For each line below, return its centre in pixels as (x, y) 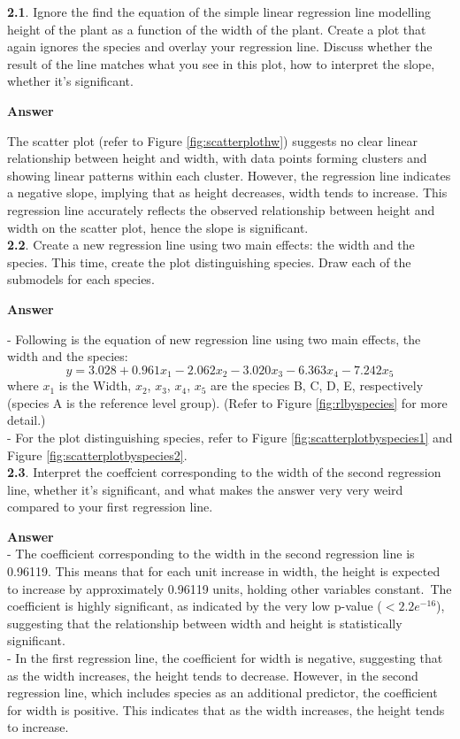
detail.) (27, 420)
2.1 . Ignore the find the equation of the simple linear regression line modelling (219, 12)
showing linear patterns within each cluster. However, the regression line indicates (229, 175)
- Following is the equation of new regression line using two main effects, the (214, 339)
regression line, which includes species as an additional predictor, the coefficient (222, 693)
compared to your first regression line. (110, 507)
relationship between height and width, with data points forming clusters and (217, 158)
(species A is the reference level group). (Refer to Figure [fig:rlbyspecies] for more (227, 402)
